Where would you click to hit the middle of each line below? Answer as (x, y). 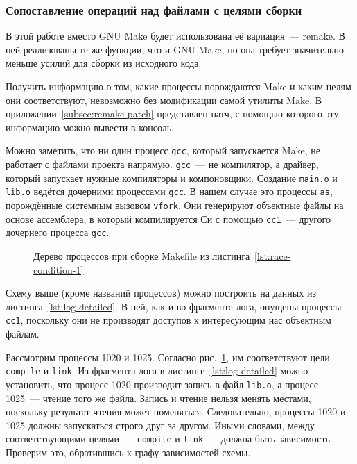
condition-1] (59, 269)
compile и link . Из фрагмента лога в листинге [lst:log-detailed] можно (157, 371)
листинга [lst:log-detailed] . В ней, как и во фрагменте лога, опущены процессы (174, 306)
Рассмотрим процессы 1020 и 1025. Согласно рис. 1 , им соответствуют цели (168, 357)
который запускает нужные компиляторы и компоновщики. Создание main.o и (172, 177)
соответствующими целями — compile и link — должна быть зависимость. (169, 439)
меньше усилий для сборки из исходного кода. (104, 63)
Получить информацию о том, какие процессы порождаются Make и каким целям (178, 86)
